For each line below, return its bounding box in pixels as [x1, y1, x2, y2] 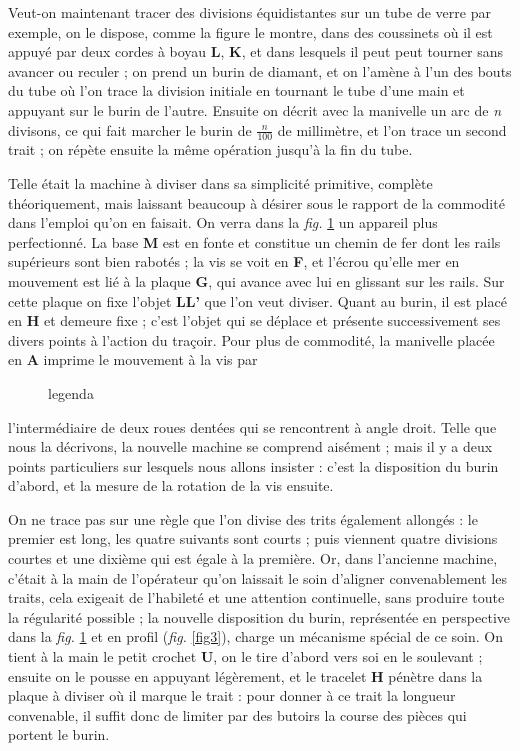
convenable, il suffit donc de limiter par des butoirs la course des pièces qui [8, 704, 467, 725]
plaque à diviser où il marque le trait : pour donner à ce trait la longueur [8, 685, 456, 706]
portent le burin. [8, 724, 110, 745]
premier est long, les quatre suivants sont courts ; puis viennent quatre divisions [8, 528, 498, 549]
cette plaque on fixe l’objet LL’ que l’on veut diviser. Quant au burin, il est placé [8, 290, 507, 311]
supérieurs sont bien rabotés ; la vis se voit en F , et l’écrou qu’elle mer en [8, 251, 460, 272]
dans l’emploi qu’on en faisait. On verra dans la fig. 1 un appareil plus [8, 212, 438, 233]
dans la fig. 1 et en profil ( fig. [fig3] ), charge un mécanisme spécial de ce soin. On [8, 626, 503, 647]
